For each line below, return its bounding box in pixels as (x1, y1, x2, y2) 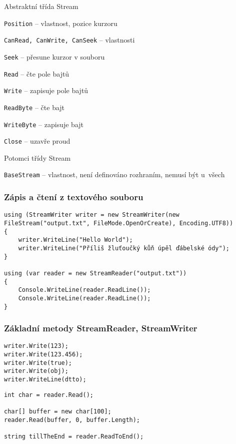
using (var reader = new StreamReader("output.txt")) (4, 269, 187, 277)
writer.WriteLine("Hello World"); (18, 236, 133, 244)
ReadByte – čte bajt (4, 102, 65, 112)
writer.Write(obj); (4, 367, 68, 375)
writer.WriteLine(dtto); (4, 376, 86, 383)
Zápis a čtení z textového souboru (4, 191, 143, 203)
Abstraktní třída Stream (4, 1, 78, 11)
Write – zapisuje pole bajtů (4, 85, 88, 96)
